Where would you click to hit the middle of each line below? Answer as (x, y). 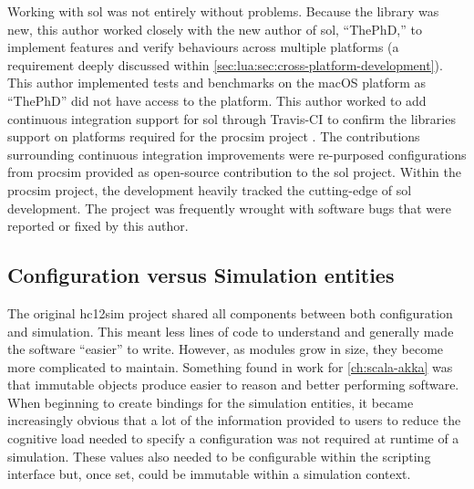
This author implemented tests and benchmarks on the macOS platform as (216, 83)
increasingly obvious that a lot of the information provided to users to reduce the (234, 420)
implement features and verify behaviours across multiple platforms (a (203, 47)
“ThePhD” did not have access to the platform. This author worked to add (217, 100)
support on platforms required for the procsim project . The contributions (214, 136)
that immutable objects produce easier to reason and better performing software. (233, 385)
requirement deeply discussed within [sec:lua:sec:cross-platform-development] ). (225, 64)
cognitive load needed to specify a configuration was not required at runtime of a (233, 438)
